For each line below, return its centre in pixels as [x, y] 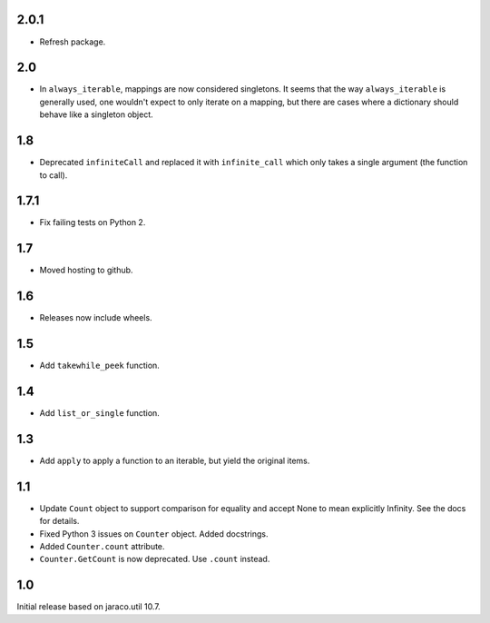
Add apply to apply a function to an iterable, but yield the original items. [175, 460]
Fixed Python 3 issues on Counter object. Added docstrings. [154, 534]
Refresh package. [73, 42]
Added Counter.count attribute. [102, 547]
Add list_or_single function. [100, 413]
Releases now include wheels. [96, 318]
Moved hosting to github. [86, 270]
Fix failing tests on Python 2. [93, 222]
